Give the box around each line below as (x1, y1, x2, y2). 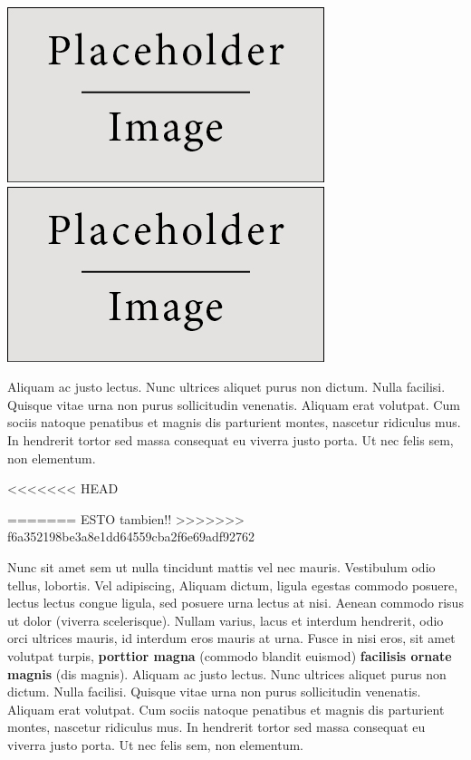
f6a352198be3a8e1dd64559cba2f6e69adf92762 (7, 527, 255, 546)
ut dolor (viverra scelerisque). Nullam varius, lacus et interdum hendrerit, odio (7, 610, 444, 629)
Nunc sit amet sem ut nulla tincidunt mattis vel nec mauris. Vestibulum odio (7, 557, 436, 576)
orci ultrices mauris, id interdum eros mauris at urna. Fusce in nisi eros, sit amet (7, 628, 456, 648)
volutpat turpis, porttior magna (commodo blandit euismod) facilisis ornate (7, 646, 452, 665)
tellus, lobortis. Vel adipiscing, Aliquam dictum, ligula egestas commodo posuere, (7, 575, 458, 594)
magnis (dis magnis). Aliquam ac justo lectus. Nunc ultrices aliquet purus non (7, 664, 447, 683)
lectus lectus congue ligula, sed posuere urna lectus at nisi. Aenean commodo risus (7, 593, 464, 612)
